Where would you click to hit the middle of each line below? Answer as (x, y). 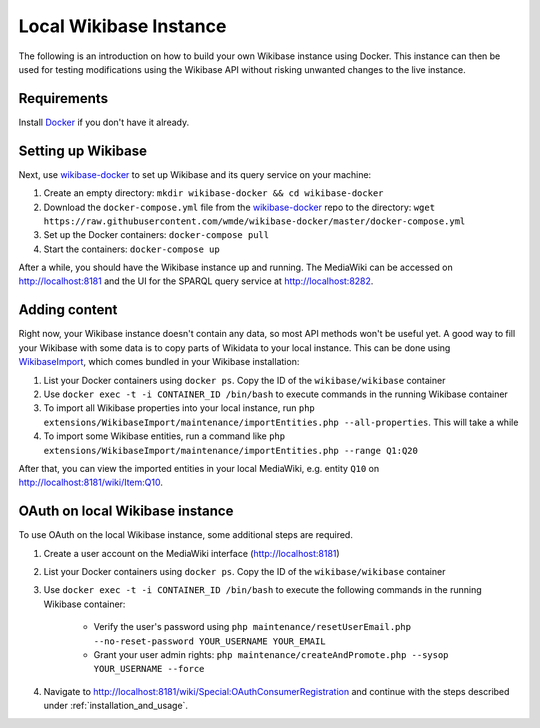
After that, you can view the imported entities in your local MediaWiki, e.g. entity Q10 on (199, 468)
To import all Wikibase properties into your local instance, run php (179, 408)
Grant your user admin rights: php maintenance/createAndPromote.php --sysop (271, 654)
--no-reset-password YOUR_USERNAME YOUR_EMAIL (209, 641)
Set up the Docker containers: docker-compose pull (156, 235)
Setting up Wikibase (82, 150)
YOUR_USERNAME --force (149, 669)
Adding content (68, 310)
